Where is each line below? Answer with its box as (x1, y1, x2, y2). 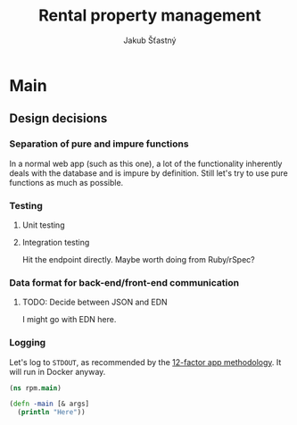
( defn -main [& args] (9, 399, 90, 409)
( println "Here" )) (17, 408, 87, 417)
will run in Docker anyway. (9, 366, 106, 377)
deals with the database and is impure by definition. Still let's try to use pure (9, 167, 288, 179)
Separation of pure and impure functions (9, 137, 189, 150)
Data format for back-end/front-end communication (9, 276, 239, 288)
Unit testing (21, 220, 65, 230)
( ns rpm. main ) (9, 383, 62, 393)
